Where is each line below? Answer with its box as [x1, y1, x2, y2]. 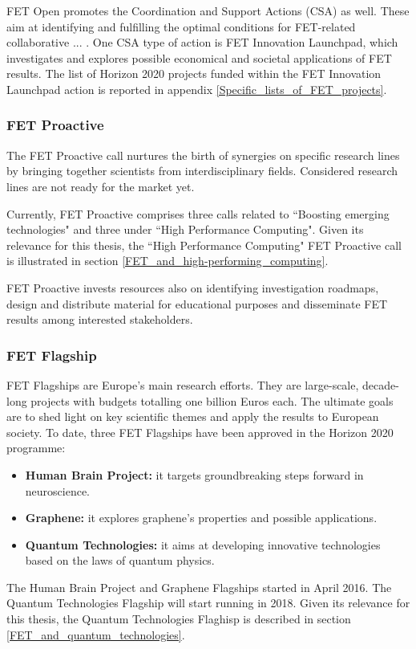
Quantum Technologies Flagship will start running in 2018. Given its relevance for [6, 594, 410, 611]
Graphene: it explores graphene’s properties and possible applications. [25, 509, 378, 526]
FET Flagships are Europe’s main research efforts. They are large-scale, [6, 376, 359, 393]
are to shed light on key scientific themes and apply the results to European [6, 408, 379, 425]
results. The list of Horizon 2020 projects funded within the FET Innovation [6, 65, 382, 82]
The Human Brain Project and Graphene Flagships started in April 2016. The [6, 578, 392, 595]
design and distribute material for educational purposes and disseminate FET [6, 295, 388, 312]
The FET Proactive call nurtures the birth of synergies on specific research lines [6, 146, 400, 163]
